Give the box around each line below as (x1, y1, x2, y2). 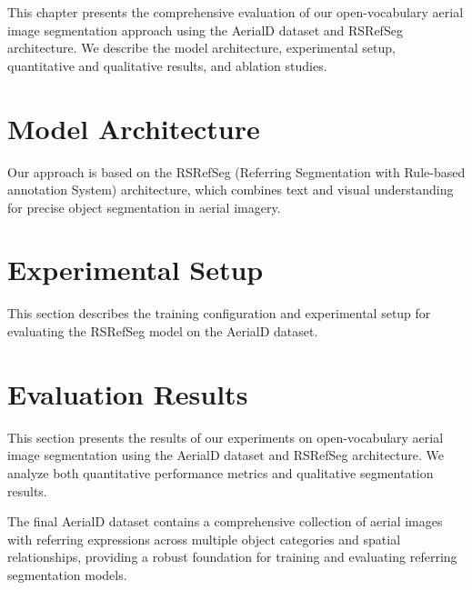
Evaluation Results (7, 375, 248, 412)
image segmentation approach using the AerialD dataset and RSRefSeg (7, 20, 403, 39)
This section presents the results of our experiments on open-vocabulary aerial (7, 427, 444, 446)
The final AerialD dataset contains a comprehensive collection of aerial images (7, 512, 443, 531)
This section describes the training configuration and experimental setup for (7, 304, 431, 323)
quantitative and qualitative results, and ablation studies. (7, 55, 327, 75)
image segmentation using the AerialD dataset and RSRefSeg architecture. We (7, 445, 445, 465)
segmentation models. (7, 565, 127, 584)
